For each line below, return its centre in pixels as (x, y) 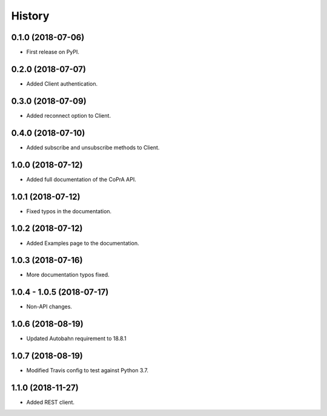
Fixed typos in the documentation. (69, 211)
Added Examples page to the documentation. (83, 243)
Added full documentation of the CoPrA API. (81, 179)
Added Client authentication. (62, 84)
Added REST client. (51, 402)
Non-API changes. (49, 307)
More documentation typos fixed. (68, 275)
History (30, 16)
